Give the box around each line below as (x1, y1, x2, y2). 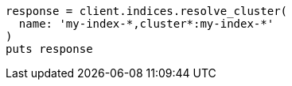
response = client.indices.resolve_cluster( (6, 5, 288, 17)
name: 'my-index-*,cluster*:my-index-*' (18, 17, 274, 30)
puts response (6, 43, 93, 55)
